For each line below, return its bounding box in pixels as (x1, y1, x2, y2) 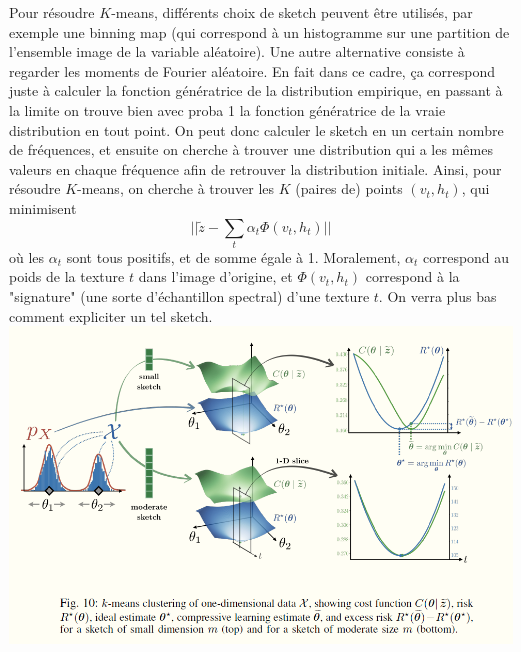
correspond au (422, 246, 510, 267)
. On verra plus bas (378, 286, 497, 307)
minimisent (9, 197, 77, 218)
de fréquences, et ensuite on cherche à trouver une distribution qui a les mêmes (9, 139, 493, 160)
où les (9, 246, 45, 267)
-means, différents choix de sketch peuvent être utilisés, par (111, 2, 473, 22)
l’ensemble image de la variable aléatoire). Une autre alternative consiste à (9, 41, 465, 62)
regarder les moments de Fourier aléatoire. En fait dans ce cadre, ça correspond (9, 60, 495, 81)
